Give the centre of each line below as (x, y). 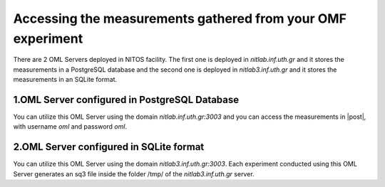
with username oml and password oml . (70, 127)
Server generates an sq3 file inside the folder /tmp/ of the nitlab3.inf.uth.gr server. (134, 173)
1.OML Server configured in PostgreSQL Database (126, 100)
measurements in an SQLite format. (65, 80)
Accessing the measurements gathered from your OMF (180, 18)
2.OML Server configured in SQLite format (109, 147)
